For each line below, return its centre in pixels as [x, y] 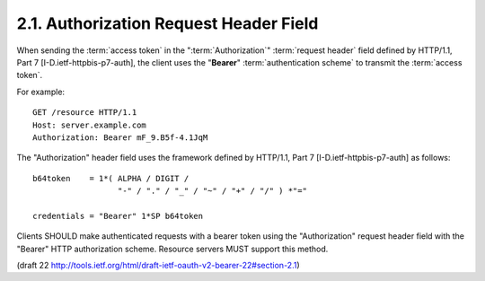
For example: [41, 92]
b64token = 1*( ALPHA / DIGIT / [111, 178]
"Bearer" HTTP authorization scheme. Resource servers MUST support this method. [172, 249]
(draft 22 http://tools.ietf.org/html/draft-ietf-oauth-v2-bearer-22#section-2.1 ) [158, 266]
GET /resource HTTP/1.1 [85, 113]
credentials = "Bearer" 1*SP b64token [118, 216]
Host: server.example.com [90, 125]
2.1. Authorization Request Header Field [168, 23]
